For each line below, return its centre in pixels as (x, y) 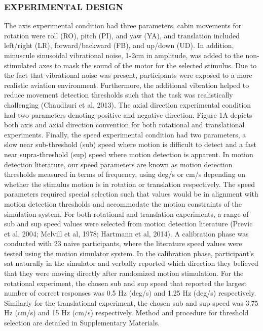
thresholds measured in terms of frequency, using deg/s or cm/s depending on (125, 174)
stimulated (21, 65)
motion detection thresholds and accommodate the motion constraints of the (123, 203)
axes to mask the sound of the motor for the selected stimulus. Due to (148, 65)
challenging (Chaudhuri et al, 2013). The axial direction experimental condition (128, 104)
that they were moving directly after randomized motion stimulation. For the (124, 273)
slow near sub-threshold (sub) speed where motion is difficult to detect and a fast (130, 144)
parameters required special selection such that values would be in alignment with (131, 194)
